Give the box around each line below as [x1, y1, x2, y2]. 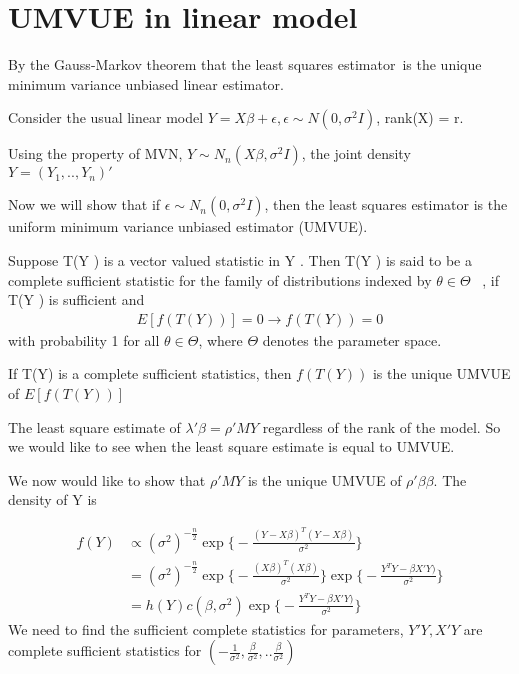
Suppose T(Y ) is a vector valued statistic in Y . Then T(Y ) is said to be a [8, 249, 473, 270]
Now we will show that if [8, 194, 161, 215]
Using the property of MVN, [8, 143, 183, 164]
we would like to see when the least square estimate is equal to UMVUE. [8, 436, 455, 457]
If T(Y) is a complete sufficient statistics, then [8, 363, 292, 384]
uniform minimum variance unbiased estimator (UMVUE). [8, 216, 368, 237]
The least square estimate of [8, 416, 181, 437]
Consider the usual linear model [8, 107, 204, 128]
